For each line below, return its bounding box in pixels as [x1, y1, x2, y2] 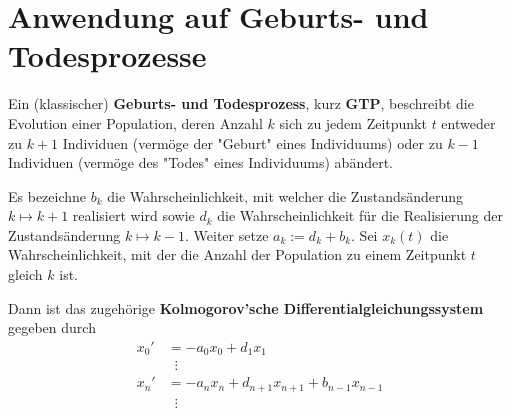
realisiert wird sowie [72, 205, 195, 226]
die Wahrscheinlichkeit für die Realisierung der [217, 205, 503, 226]
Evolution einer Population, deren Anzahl [8, 112, 263, 133]
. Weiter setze [185, 224, 269, 245]
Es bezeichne [8, 185, 87, 206]
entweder [441, 112, 496, 133]
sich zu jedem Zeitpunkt [279, 112, 427, 133]
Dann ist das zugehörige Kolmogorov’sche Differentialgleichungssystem [8, 297, 484, 318]
